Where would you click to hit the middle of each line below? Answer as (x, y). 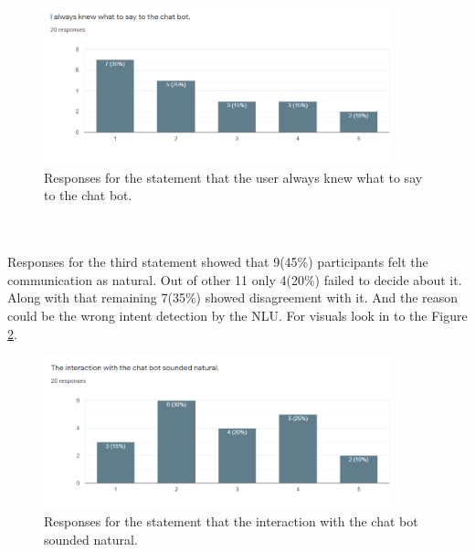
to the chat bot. (88, 195)
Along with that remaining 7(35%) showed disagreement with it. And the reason (233, 297)
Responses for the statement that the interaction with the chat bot (231, 521)
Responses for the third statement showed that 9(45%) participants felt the (218, 262)
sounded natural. (91, 539)
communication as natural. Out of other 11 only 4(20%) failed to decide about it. (235, 279)
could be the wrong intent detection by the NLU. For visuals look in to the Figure (237, 315)
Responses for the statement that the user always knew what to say (233, 177)
